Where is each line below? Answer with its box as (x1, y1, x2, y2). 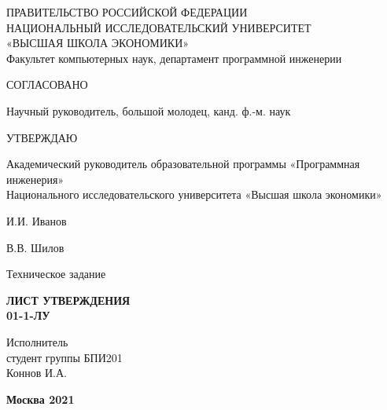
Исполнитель (6, 333, 68, 350)
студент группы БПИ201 (6, 349, 123, 365)
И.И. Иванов (6, 212, 67, 229)
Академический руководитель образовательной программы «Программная (6, 156, 360, 172)
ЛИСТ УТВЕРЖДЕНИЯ (6, 291, 131, 308)
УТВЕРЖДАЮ (6, 129, 78, 145)
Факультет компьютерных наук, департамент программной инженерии (6, 49, 342, 66)
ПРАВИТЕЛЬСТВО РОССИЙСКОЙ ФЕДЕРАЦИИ (6, 4, 248, 20)
